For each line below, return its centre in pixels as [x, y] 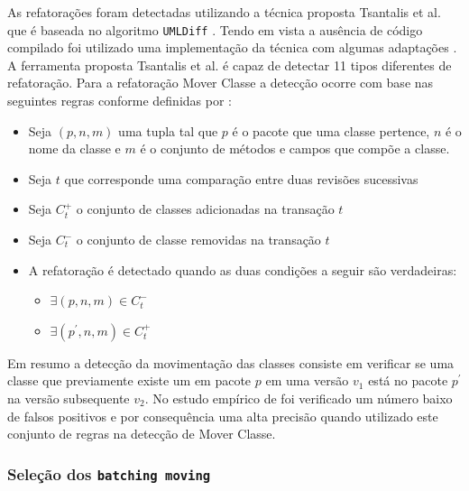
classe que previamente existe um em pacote [129, 380]
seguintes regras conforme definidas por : [120, 101]
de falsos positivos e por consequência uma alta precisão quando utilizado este [223, 416]
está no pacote [408, 380]
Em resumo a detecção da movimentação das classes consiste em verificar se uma [231, 362]
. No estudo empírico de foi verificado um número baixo [299, 398]
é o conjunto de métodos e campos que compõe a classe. [295, 148]
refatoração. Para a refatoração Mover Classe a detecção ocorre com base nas [221, 83]
